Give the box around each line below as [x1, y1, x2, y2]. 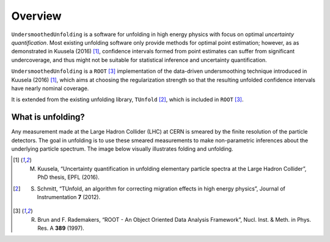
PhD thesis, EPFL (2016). [37, 173, 100, 181]
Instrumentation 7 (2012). [37, 193, 101, 200]
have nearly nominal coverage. [11, 85, 89, 92]
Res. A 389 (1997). [37, 224, 85, 232]
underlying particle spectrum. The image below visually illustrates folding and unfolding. [11, 145, 233, 153]
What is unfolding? [11, 112, 85, 123]
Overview [11, 9, 62, 23]
